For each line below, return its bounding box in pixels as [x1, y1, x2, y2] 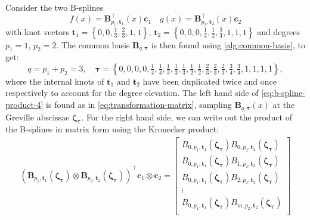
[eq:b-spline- [261, 86, 305, 99]
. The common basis [56, 38, 130, 51]
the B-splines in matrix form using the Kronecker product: [5, 123, 219, 135]
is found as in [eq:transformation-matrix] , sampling [46, 98, 232, 111]
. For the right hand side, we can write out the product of [81, 110, 292, 123]
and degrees [257, 25, 300, 38]
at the [272, 98, 295, 111]
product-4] [5, 98, 44, 111]
